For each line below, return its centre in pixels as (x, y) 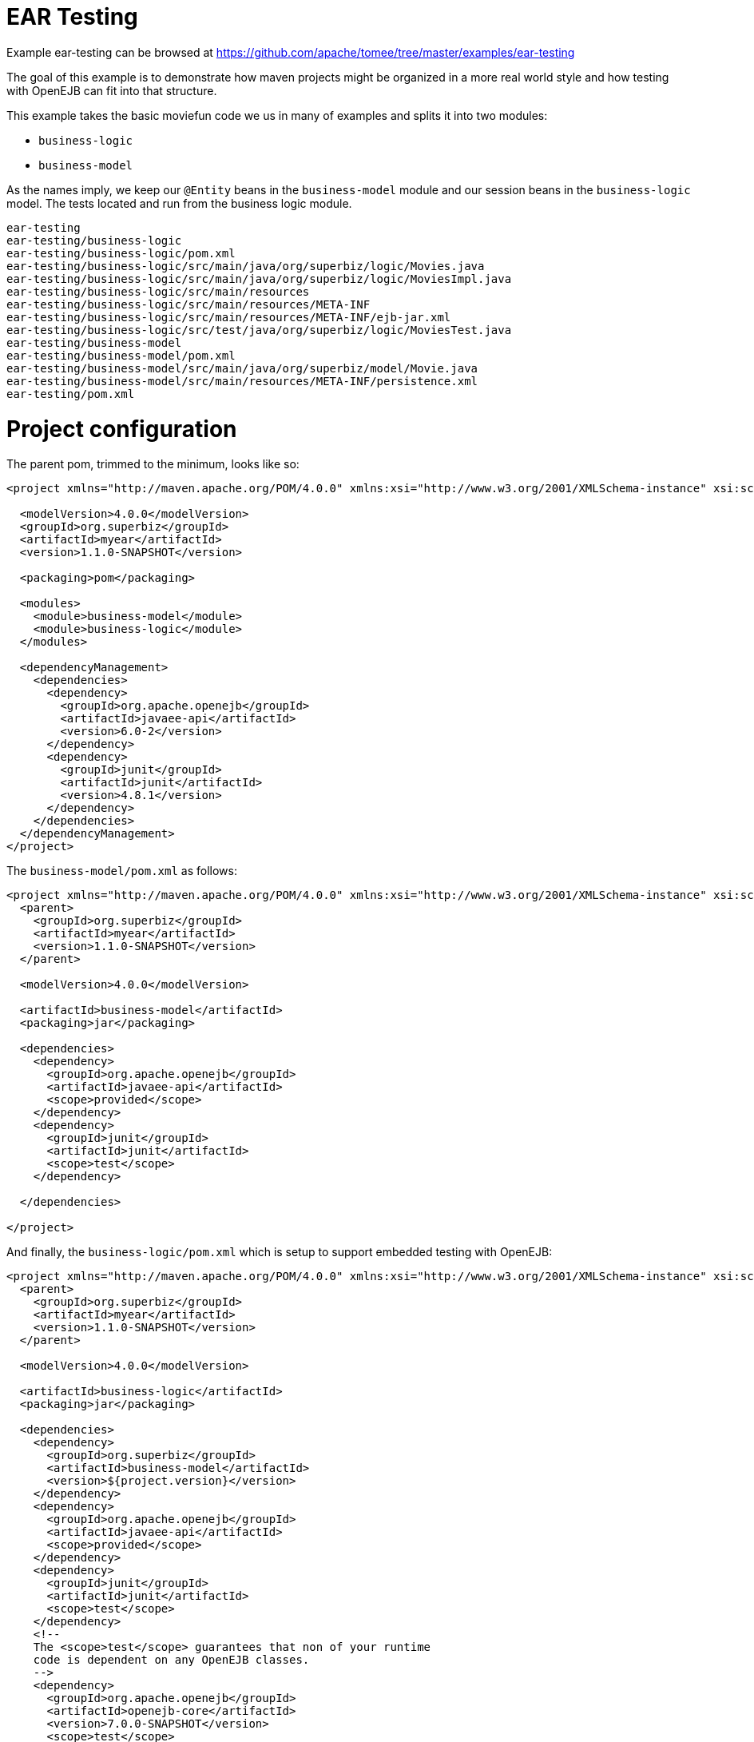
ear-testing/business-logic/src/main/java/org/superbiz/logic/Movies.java (246, 266)
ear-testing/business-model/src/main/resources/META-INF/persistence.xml (242, 381)
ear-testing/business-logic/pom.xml (121, 253)
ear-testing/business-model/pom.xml (121, 355)
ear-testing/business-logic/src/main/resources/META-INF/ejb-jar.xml (229, 317)
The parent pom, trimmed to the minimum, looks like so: (153, 464)
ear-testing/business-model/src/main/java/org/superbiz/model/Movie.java (242, 368)
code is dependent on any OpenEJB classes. (171, 1660)
